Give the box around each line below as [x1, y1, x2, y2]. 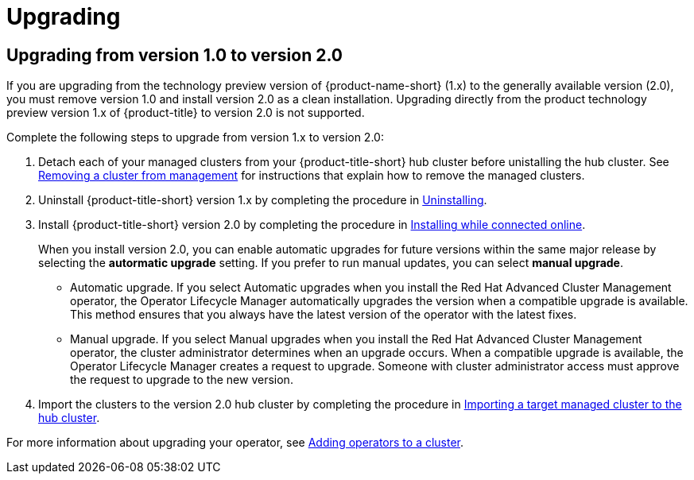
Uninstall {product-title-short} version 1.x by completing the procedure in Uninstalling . [38, 193, 487, 207]
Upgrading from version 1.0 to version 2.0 [6, 45, 343, 65]
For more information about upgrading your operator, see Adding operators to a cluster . [6, 435, 464, 450]
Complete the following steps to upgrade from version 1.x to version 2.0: [6, 130, 384, 145]
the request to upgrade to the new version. [70, 373, 293, 387]
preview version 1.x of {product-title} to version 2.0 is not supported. [6, 106, 365, 120]
